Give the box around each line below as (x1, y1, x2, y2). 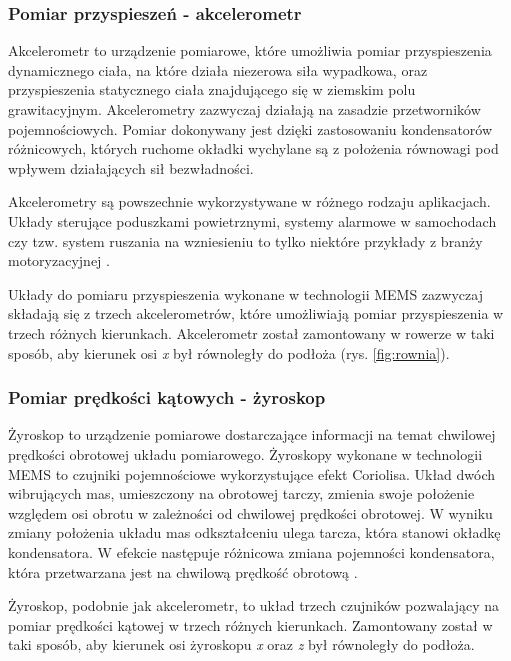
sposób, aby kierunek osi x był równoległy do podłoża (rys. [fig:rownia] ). (8, 342, 450, 363)
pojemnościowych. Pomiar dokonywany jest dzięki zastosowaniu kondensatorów (8, 118, 493, 139)
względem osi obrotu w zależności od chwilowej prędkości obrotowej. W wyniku (8, 502, 493, 523)
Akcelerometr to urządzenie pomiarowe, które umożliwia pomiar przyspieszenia (8, 40, 492, 61)
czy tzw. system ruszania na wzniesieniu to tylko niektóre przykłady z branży (8, 230, 483, 251)
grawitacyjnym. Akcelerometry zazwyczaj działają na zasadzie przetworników (8, 99, 481, 119)
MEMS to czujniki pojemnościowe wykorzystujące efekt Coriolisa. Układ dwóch (8, 463, 496, 484)
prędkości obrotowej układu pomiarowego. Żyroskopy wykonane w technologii (8, 443, 483, 464)
